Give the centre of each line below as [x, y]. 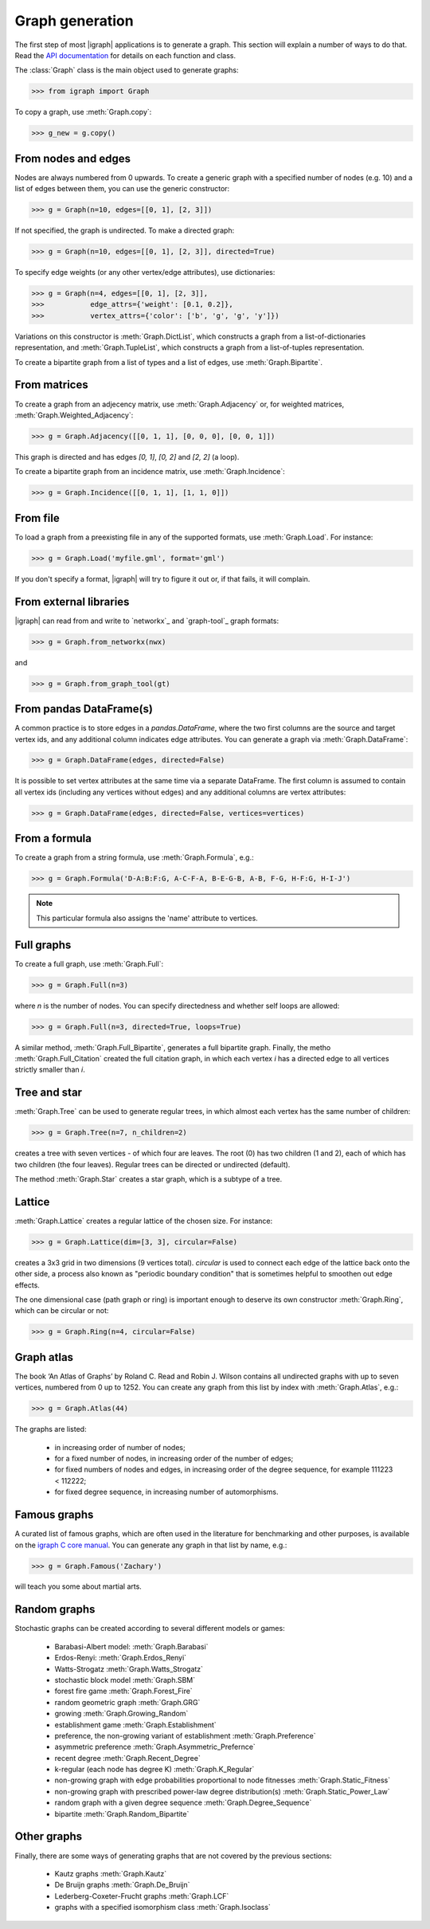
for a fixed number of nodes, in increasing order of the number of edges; [174, 1459]
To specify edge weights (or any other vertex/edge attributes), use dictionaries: [145, 272]
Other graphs [49, 1837]
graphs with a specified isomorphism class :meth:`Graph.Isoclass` [162, 1907]
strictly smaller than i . [50, 1070]
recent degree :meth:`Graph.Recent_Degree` [127, 1758]
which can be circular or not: [62, 1311]
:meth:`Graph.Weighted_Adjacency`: [74, 415]
